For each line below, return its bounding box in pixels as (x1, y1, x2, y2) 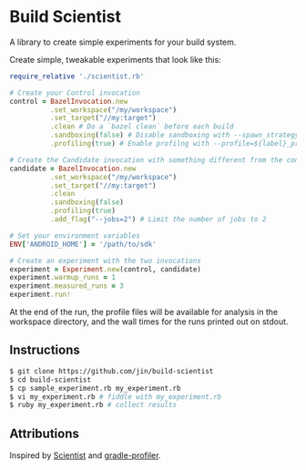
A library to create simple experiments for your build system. (9, 36, 237, 47)
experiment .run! (9, 290, 71, 300)
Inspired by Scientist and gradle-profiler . (9, 450, 161, 461)
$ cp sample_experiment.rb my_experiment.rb (9, 383, 181, 393)
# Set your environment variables (9, 230, 141, 240)
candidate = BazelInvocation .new (9, 164, 137, 173)
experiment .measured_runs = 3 (9, 281, 125, 291)
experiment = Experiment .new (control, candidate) (9, 264, 202, 274)
